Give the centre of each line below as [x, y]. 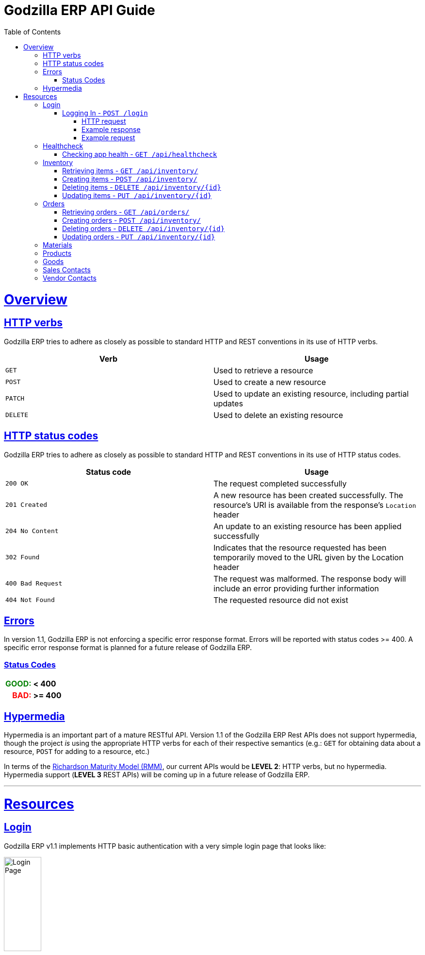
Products [57, 253]
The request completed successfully [280, 483]
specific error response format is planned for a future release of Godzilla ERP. [128, 648]
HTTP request [104, 121]
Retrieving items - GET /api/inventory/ [130, 170]
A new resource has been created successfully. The [308, 495]
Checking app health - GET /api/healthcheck [140, 154]
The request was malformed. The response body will [310, 578]
